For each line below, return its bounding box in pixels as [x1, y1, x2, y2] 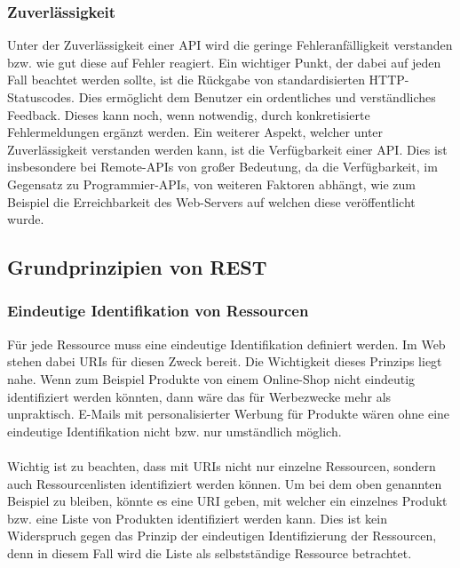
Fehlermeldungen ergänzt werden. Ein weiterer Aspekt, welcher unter [7, 123, 384, 141]
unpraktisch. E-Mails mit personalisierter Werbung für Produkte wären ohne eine [7, 404, 450, 423]
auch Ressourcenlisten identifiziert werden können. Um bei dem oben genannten [7, 474, 442, 492]
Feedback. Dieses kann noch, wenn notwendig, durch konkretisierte [7, 105, 370, 124]
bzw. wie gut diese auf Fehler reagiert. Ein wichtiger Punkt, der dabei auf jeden [7, 52, 441, 71]
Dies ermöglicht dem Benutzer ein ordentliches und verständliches [78, 88, 436, 106]
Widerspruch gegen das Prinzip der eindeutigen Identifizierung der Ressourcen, [7, 526, 437, 545]
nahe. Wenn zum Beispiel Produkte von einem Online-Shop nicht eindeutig [7, 369, 416, 388]
